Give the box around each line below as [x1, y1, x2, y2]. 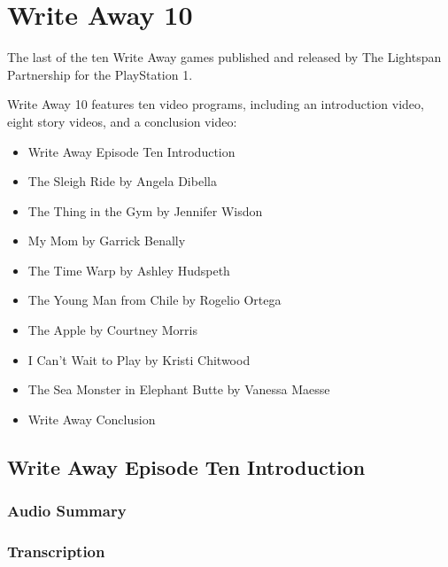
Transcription [7, 540, 105, 562]
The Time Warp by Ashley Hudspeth [27, 260, 230, 279]
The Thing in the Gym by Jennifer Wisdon [27, 201, 263, 220]
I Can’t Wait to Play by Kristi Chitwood [27, 350, 251, 369]
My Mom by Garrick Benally [27, 231, 186, 250]
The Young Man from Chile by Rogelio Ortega [27, 291, 282, 309]
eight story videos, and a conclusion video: [7, 112, 237, 130]
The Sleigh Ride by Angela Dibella [27, 172, 217, 190]
